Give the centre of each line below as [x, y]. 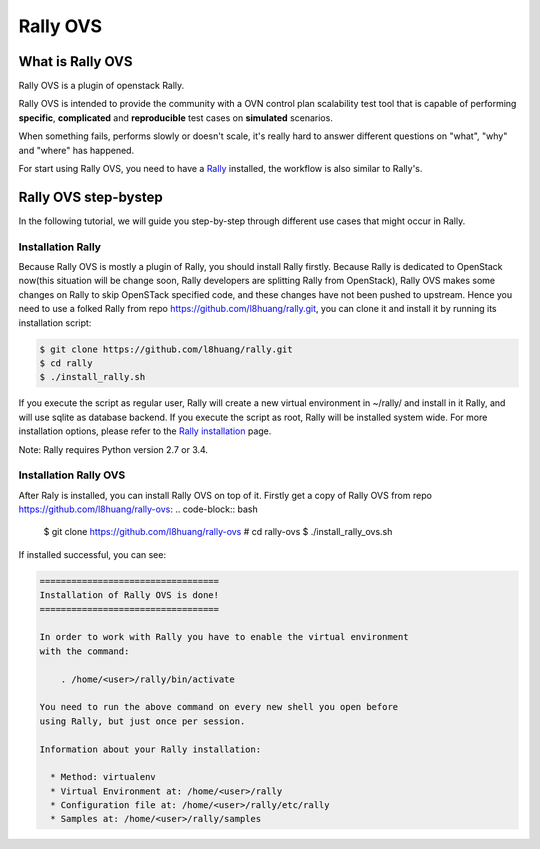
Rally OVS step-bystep [91, 196]
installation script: [55, 322]
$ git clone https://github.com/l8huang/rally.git [166, 349]
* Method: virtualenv [103, 777]
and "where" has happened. [76, 150]
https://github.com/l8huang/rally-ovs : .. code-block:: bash [138, 509]
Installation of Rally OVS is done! [129, 595]
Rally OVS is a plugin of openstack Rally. [101, 86]
